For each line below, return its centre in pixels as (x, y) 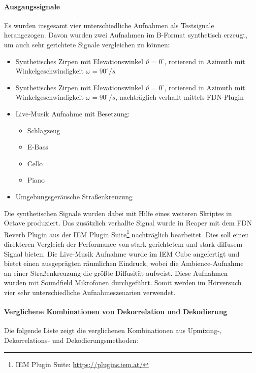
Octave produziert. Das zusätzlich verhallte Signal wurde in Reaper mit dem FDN (128, 223)
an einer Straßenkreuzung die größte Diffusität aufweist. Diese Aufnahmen (116, 273)
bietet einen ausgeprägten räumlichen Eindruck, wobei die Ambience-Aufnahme (124, 263)
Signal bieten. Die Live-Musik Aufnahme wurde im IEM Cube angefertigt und (122, 253)
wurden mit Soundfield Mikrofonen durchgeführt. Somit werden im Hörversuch (123, 282)
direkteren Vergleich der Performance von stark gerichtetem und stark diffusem (123, 243)
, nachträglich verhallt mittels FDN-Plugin (179, 97)
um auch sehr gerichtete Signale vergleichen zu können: (87, 44)
